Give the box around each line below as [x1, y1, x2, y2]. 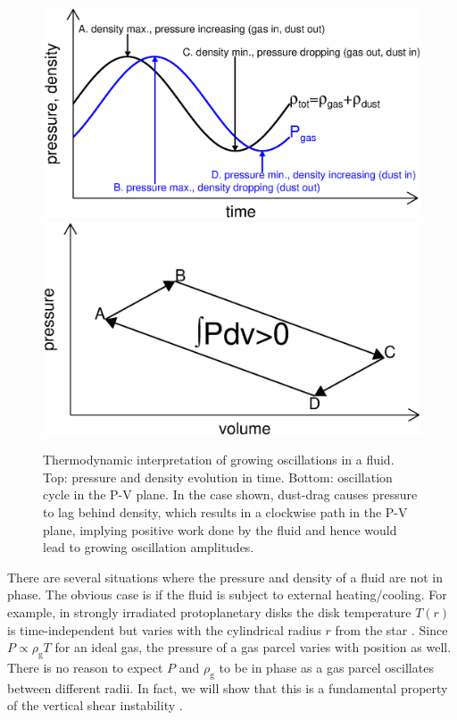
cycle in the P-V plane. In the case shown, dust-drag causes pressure [43, 485, 418, 504]
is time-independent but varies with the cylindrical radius [7, 620, 321, 639]
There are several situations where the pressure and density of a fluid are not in [7, 567, 443, 586]
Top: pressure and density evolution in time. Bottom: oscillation [43, 467, 393, 486]
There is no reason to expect [7, 658, 163, 677]
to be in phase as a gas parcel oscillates [219, 658, 434, 677]
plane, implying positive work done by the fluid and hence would [43, 520, 397, 539]
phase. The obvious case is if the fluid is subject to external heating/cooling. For [7, 585, 447, 604]
